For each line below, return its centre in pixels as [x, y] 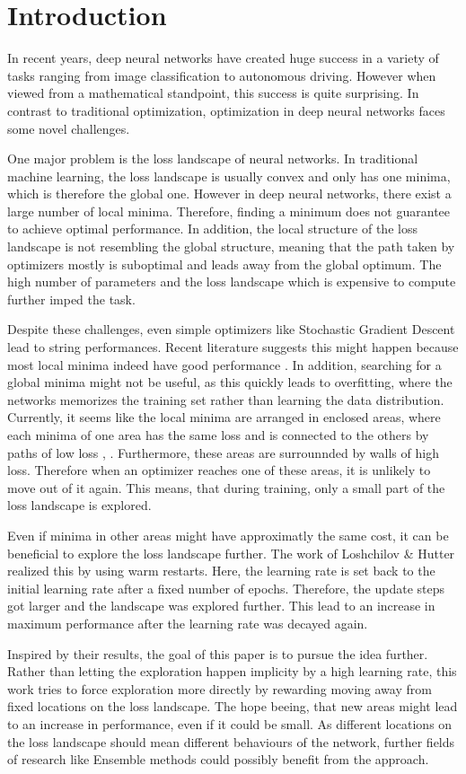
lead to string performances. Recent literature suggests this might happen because [233, 347]
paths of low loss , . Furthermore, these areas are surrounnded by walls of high [223, 452]
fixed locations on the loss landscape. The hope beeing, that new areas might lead [233, 706]
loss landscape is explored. [79, 505]
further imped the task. [71, 299]
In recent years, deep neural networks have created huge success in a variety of [223, 58]
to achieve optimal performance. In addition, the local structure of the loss [212, 229]
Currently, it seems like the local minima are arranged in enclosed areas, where [224, 417]
